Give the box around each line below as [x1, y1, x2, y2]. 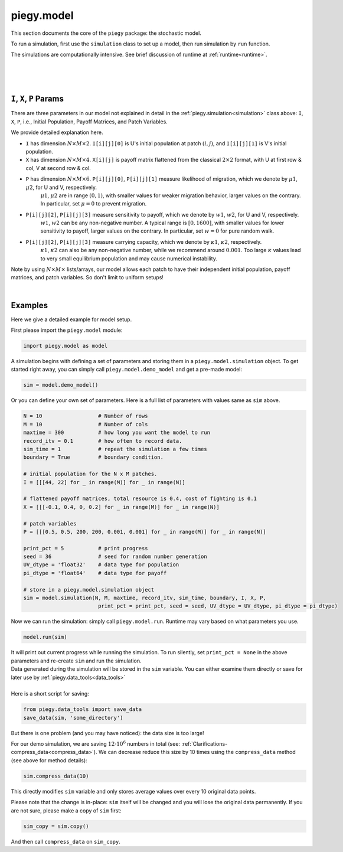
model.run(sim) [23, 634, 67, 641]
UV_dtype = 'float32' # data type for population [23, 562, 179, 568]
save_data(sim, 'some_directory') [23, 714, 123, 721]
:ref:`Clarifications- [181, 740, 228, 747]
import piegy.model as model [23, 342, 108, 350]
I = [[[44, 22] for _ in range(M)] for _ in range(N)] [23, 479, 185, 485]
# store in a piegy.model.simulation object [23, 586, 155, 593]
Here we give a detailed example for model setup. [11, 316, 132, 323]
